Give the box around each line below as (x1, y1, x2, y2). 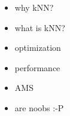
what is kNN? (14, 21, 65, 33)
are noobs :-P (14, 101, 64, 114)
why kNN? (14, 1, 54, 13)
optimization (14, 41, 61, 54)
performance (14, 61, 60, 74)
